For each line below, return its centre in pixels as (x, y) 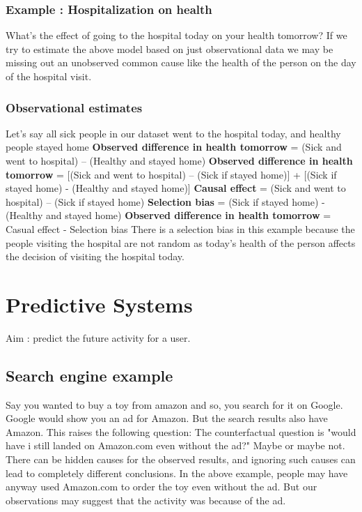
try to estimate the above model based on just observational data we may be (170, 48)
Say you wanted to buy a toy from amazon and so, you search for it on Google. (174, 404)
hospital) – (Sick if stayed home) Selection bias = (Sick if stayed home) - (165, 201)
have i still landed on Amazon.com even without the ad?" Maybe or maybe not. (175, 445)
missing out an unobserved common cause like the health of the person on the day (181, 62)
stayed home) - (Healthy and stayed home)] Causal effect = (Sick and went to (176, 188)
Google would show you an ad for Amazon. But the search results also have (167, 418)
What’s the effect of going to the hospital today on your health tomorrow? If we (176, 35)
